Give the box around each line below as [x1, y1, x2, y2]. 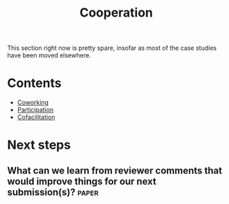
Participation [17, 106, 54, 114]
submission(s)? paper [7, 186, 99, 198]
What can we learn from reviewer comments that [7, 165, 223, 176]
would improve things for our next [7, 175, 157, 187]
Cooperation [79, 5, 154, 21]
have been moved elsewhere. [7, 51, 91, 59]
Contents [7, 75, 62, 91]
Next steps [7, 137, 71, 153]
